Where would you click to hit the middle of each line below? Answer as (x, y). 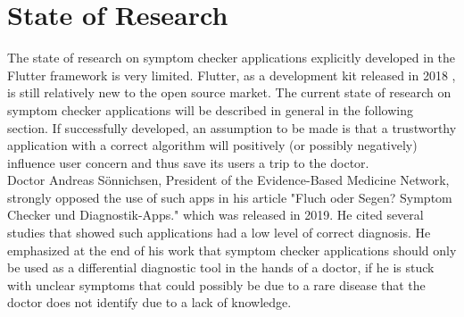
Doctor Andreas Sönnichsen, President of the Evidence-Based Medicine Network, (228, 180)
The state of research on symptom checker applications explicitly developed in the (232, 58)
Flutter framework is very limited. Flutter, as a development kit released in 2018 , (232, 75)
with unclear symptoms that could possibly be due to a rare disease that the (216, 284)
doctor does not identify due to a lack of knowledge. (149, 302)
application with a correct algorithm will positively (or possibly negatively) (212, 145)
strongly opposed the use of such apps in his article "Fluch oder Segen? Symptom (230, 197)
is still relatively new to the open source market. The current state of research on (229, 92)
